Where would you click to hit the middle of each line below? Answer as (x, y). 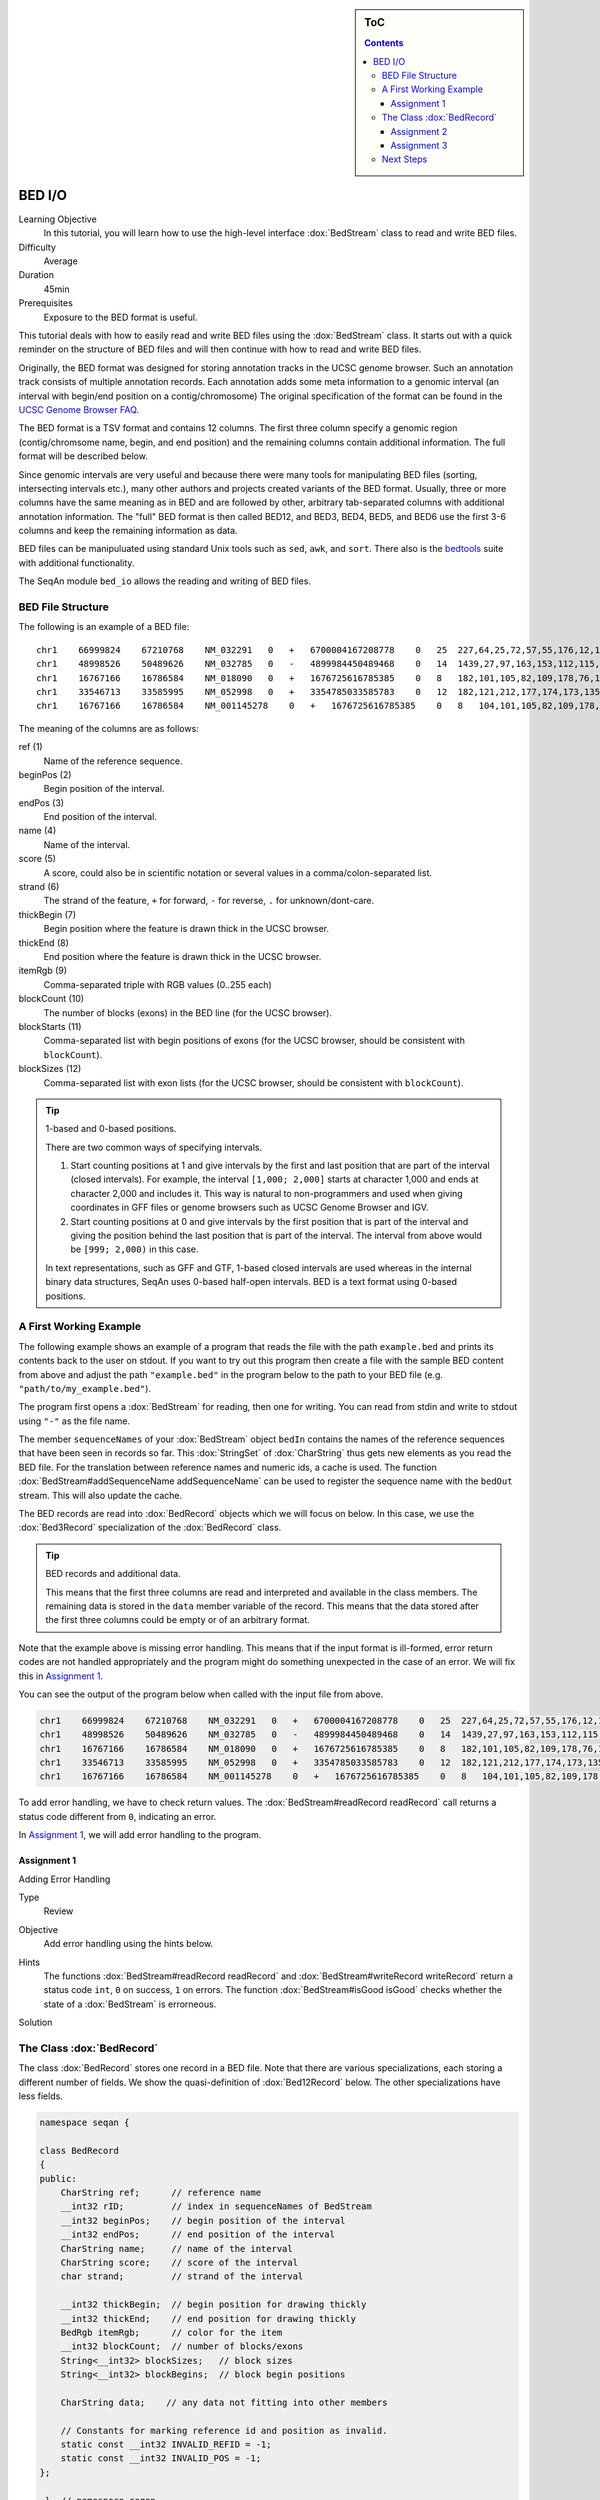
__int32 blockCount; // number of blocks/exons (182, 2346)
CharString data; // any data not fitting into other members (224, 2402)
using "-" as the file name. (74, 1421)
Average (61, 261)
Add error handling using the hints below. (128, 1944)
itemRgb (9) (43, 971)
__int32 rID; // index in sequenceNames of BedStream (216, 2206)
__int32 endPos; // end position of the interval (197, 2234)
